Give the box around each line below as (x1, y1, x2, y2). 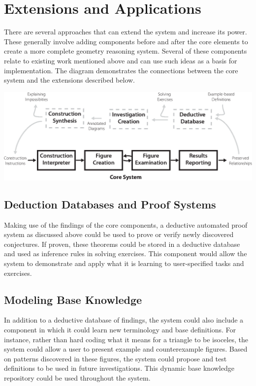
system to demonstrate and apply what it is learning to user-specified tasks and (4, 258, 244, 268)
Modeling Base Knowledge (4, 292, 142, 307)
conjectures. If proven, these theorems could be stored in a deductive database (4, 238, 240, 249)
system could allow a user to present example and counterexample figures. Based (4, 344, 248, 354)
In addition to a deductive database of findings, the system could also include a (4, 315, 244, 325)
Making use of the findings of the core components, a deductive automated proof (4, 219, 248, 230)
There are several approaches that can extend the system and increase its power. (4, 27, 247, 37)
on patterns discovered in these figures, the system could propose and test (4, 353, 227, 363)
